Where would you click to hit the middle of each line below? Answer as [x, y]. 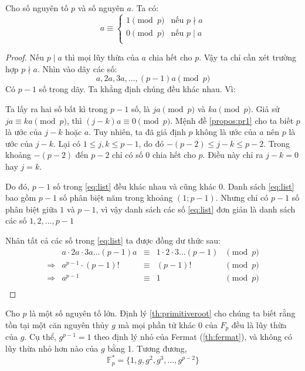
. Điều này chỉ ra [233, 155]
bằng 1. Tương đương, [147, 348]
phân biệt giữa [31, 209]
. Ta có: [145, 8]
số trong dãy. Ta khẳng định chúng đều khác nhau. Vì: [137, 89]
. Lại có [67, 143]
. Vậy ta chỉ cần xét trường [248, 57]
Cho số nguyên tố [37, 8]
